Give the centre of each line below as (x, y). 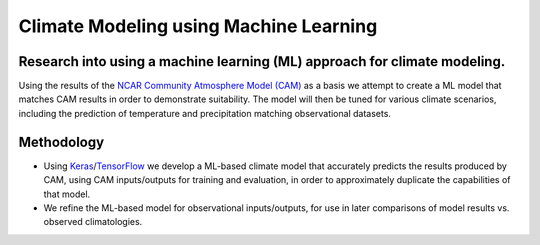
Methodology (61, 141)
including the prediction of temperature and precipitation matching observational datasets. (205, 113)
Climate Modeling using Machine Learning (198, 26)
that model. (67, 194)
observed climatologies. (93, 222)
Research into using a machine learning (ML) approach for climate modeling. (262, 61)
